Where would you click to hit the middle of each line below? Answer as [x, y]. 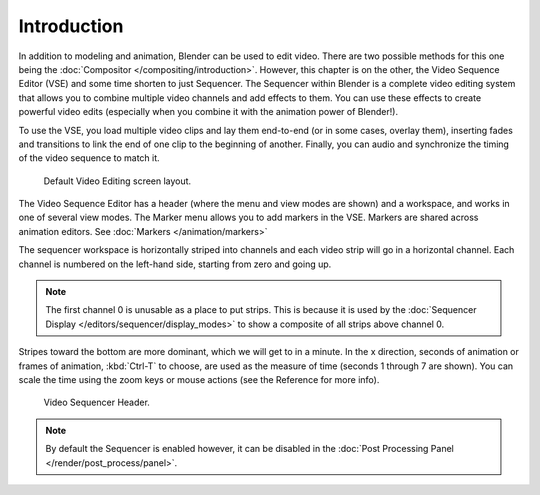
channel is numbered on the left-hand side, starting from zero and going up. [175, 264]
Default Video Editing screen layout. [117, 181]
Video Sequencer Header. [96, 402]
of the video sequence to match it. [89, 158]
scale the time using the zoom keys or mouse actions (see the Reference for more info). [199, 379]
